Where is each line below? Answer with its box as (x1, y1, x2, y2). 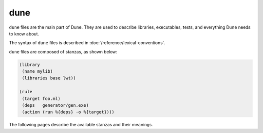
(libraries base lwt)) (22, 75, 76, 81)
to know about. (9, 31, 39, 36)
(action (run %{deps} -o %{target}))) (22, 109, 114, 115)
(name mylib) (22, 68, 53, 74)
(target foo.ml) (22, 96, 61, 101)
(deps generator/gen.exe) (22, 102, 89, 108)
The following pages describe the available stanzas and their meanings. (9, 122, 153, 128)
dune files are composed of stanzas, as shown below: (9, 49, 117, 54)
